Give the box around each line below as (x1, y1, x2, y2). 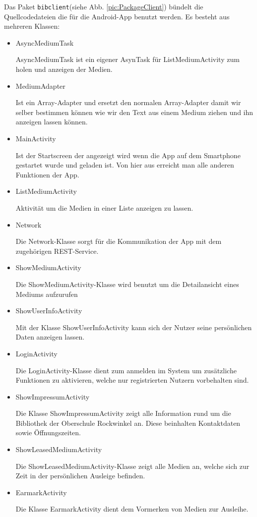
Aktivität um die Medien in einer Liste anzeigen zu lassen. (15, 202, 193, 213)
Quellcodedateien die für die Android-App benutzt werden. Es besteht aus (4, 11, 230, 21)
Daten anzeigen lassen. (15, 332, 85, 342)
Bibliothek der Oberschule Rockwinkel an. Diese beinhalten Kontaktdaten (15, 417, 241, 428)
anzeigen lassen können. (15, 116, 88, 127)
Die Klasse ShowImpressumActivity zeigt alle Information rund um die (15, 408, 231, 418)
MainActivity (15, 133, 56, 143)
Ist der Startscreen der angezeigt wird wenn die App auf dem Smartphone (15, 150, 241, 160)
